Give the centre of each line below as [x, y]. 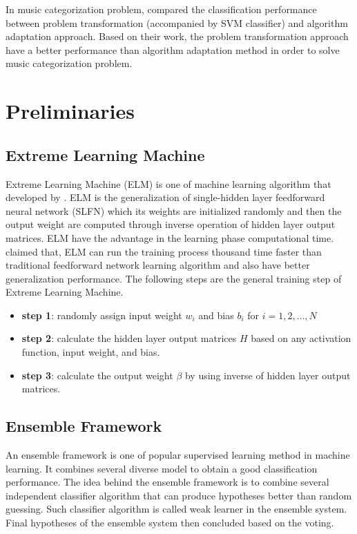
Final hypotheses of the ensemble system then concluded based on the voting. [170, 523]
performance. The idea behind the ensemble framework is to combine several [167, 482]
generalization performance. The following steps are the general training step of [174, 278]
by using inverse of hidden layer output [268, 375]
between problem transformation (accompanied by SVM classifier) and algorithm [177, 22]
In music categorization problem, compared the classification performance [161, 9]
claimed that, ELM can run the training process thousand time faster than [164, 251]
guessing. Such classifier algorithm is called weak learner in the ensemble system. [176, 509]
